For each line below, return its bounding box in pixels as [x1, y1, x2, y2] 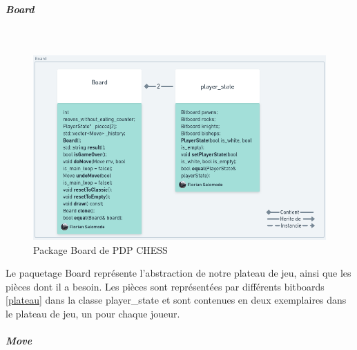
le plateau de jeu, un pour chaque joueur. [6, 306, 180, 321]
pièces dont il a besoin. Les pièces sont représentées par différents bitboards [6, 279, 325, 293]
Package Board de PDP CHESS [33, 242, 168, 257]
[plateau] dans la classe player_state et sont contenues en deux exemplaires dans [6, 293, 347, 307]
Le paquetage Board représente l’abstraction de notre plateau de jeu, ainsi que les [6, 266, 351, 280]
